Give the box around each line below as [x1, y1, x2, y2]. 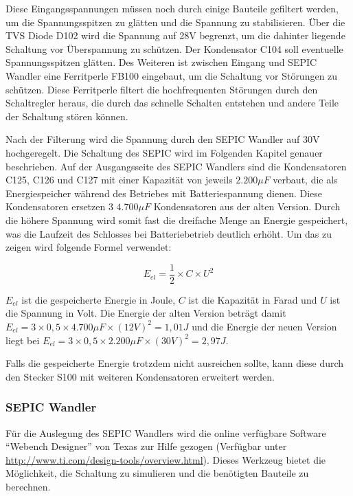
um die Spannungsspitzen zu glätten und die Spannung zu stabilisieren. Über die [5, 14, 345, 29]
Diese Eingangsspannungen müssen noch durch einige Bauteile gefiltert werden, [5, 1, 339, 15]
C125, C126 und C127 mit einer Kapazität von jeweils [5, 172, 233, 187]
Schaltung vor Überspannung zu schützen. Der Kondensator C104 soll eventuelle [5, 41, 343, 56]
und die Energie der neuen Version [192, 319, 337, 333]
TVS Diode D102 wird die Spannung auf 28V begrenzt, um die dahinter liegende [5, 28, 345, 43]
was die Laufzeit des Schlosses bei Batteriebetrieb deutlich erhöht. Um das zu [5, 226, 332, 240]
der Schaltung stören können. [5, 109, 128, 123]
